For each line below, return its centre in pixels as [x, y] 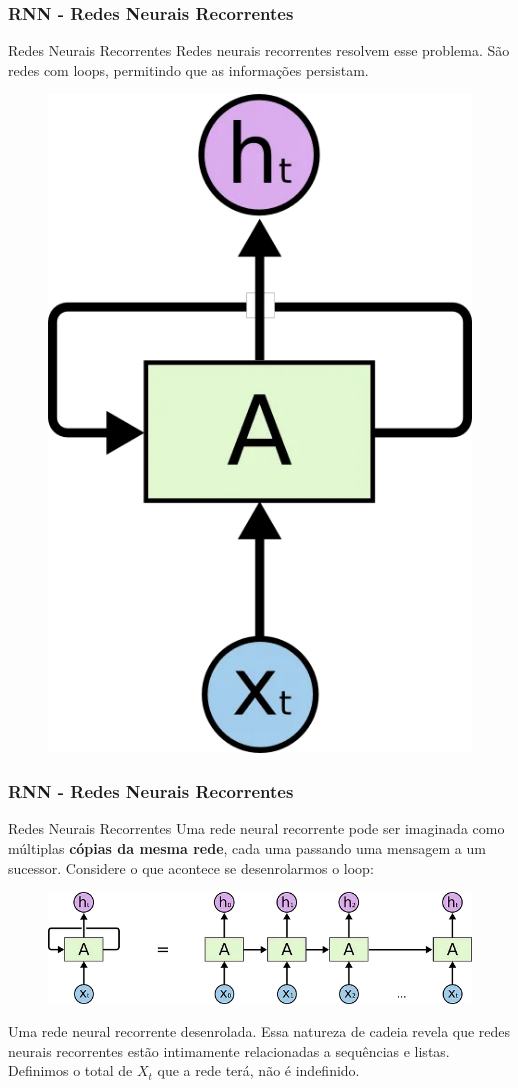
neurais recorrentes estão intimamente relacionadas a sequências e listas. [229, 1050]
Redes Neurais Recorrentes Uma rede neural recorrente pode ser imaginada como [256, 828]
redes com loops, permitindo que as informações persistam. [188, 69]
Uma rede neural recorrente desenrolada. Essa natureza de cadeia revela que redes [259, 1031]
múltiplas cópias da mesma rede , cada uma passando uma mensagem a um [247, 848]
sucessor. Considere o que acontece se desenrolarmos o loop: [191, 867]
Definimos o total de [70, 1070]
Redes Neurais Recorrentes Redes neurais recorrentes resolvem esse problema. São [259, 50]
